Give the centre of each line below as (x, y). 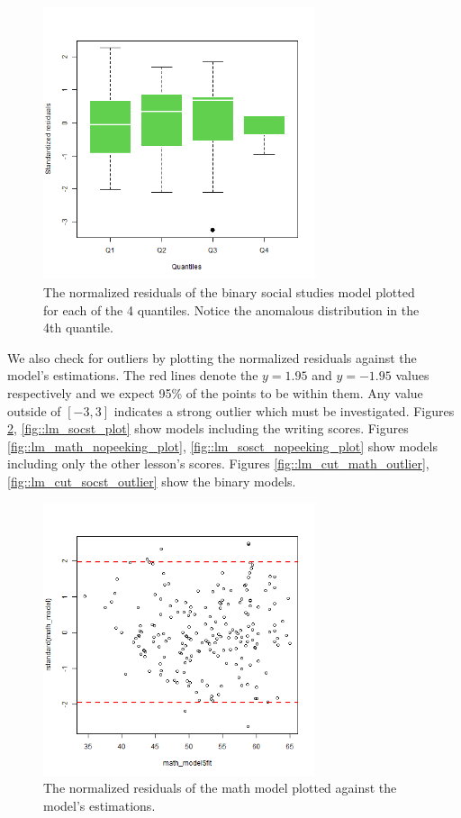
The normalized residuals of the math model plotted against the (220, 788)
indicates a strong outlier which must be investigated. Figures (284, 410)
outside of (34, 410)
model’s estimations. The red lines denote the (133, 375)
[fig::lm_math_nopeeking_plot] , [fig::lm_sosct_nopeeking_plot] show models (222, 445)
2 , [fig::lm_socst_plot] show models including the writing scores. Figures (208, 428)
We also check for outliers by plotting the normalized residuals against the (212, 357)
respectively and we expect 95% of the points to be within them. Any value (215, 392)
